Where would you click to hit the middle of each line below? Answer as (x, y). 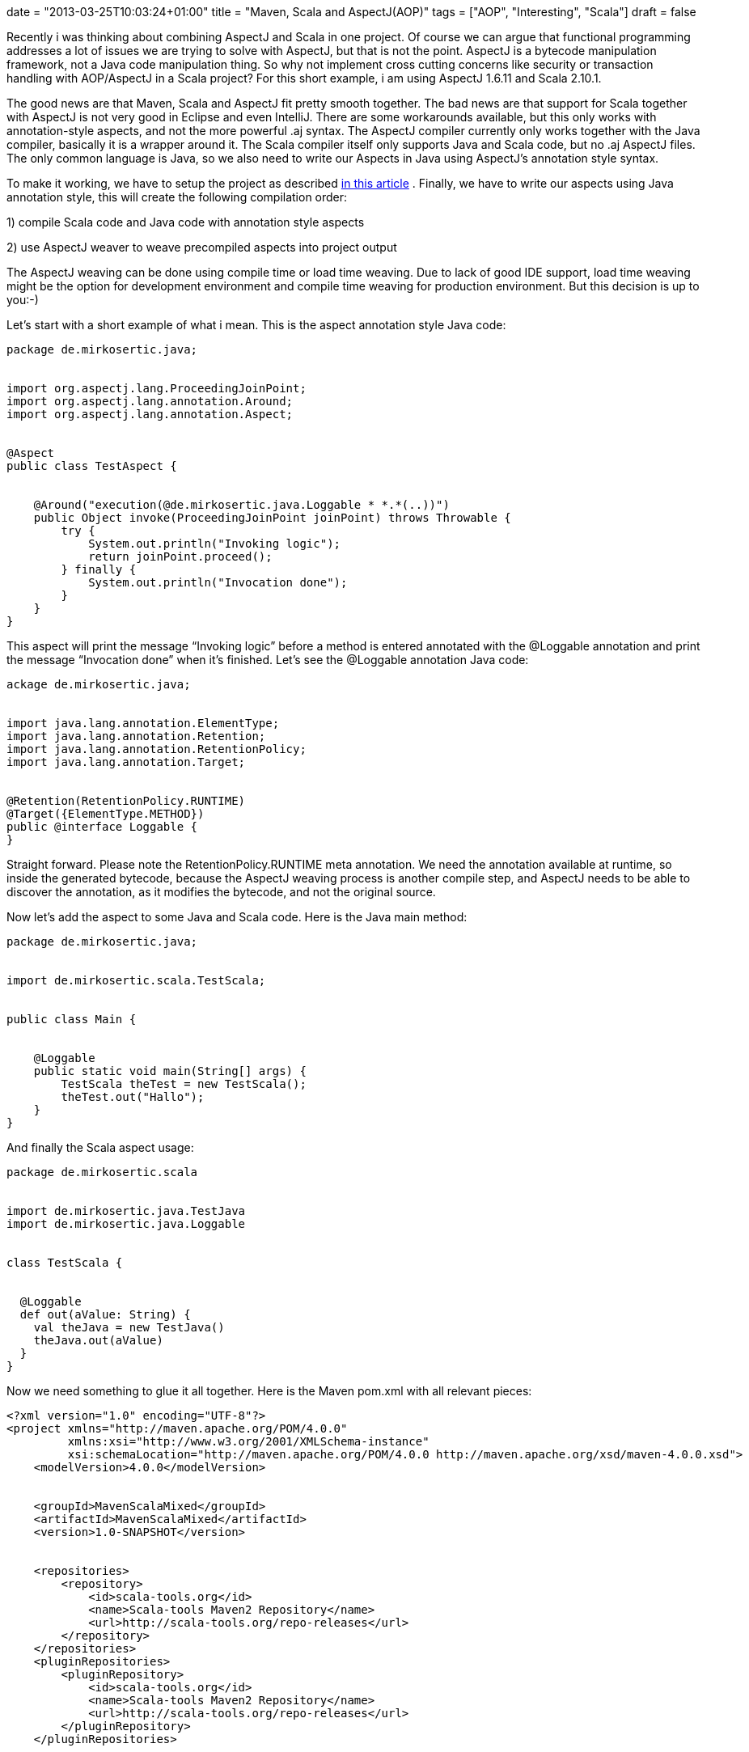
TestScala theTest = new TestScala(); (184, 1084)
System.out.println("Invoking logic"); (215, 544)
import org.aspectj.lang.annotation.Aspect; (150, 414)
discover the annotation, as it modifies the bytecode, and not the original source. (221, 892)
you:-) (23, 300)
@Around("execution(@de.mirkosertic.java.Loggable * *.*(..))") (241, 505)
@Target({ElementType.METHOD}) (106, 814)
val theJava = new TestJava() (129, 1327)
